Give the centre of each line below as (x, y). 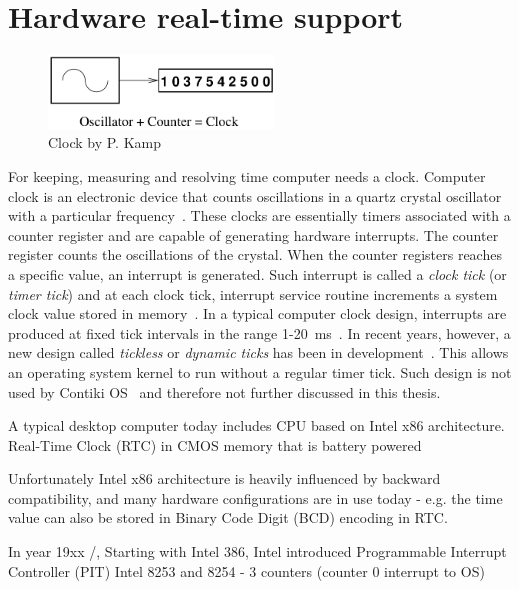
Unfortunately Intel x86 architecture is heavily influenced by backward (224, 478)
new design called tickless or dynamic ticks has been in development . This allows (258, 352)
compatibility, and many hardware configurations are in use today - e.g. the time (255, 497)
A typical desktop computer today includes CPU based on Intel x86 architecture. (256, 425)
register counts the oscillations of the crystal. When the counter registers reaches (255, 254)
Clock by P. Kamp (104, 142)
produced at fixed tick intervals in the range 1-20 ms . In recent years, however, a (259, 332)
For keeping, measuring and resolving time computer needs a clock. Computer (247, 175)
